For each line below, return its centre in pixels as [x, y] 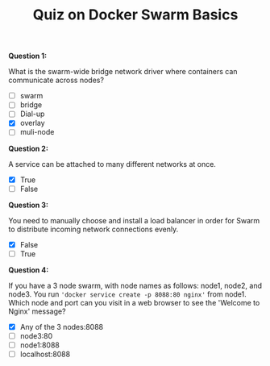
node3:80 [36, 335]
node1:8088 [40, 345]
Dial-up [32, 114]
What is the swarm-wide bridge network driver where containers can [123, 72]
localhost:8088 [45, 354]
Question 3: [29, 205]
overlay [33, 123]
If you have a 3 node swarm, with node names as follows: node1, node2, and [135, 285]
